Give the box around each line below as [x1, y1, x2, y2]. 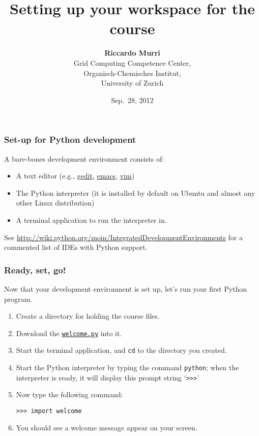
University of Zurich [101, 78, 164, 88]
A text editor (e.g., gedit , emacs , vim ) [16, 170, 135, 181]
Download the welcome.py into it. [16, 327, 122, 338]
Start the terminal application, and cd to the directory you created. [16, 345, 227, 355]
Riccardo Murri [104, 47, 160, 58]
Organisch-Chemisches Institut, [83, 67, 181, 78]
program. [4, 293, 33, 304]
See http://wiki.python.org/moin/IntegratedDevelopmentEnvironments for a [4, 232, 243, 242]
